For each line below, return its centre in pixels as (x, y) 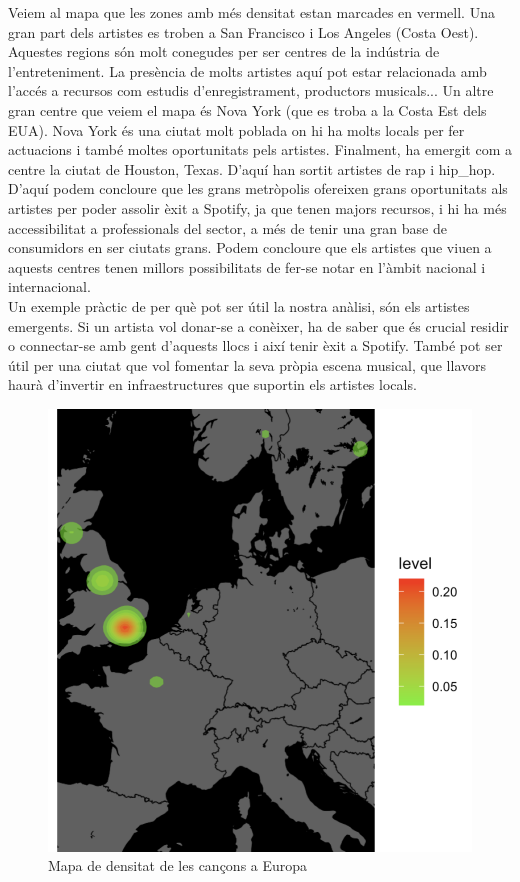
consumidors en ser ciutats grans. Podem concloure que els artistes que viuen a (250, 247)
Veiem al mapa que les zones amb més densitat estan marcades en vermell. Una (251, 12)
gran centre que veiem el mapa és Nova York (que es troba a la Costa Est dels (247, 109)
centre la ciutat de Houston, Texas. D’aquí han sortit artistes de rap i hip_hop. (252, 168)
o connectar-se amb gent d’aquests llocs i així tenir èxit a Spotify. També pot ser (255, 345)
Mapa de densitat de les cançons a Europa (178, 865)
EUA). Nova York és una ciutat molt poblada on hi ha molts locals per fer (236, 129)
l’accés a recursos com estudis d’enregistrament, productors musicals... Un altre (251, 90)
